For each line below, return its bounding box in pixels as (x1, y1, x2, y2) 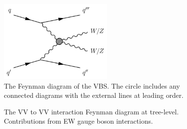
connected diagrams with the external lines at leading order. (4, 90, 184, 100)
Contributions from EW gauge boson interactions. (4, 116, 153, 126)
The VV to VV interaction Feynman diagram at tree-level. (4, 106, 179, 116)
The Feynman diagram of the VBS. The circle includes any (4, 80, 180, 91)
